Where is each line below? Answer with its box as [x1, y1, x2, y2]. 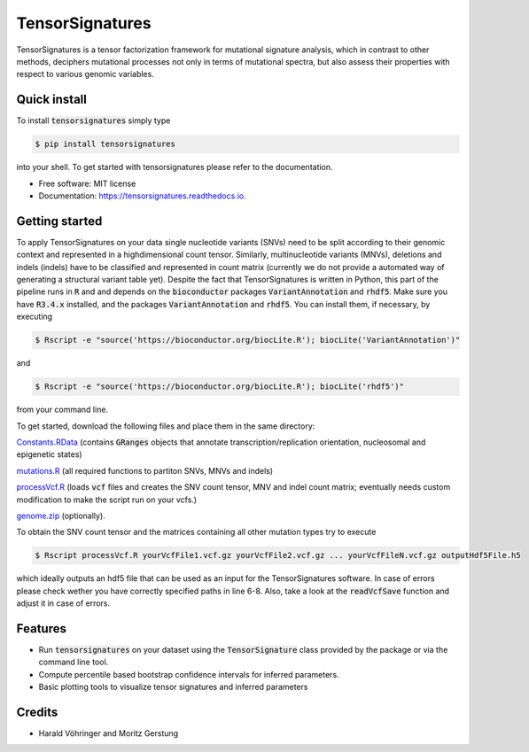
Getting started [16, 213, 103, 229]
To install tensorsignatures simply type [16, 115, 171, 126]
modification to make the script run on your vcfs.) [16, 494, 198, 505]
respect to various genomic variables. [16, 69, 154, 80]
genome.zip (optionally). [16, 510, 105, 521]
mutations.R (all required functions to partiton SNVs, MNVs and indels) [16, 465, 274, 476]
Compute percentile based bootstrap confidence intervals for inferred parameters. [38, 669, 340, 679]
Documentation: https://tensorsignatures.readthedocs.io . [38, 190, 247, 201]
